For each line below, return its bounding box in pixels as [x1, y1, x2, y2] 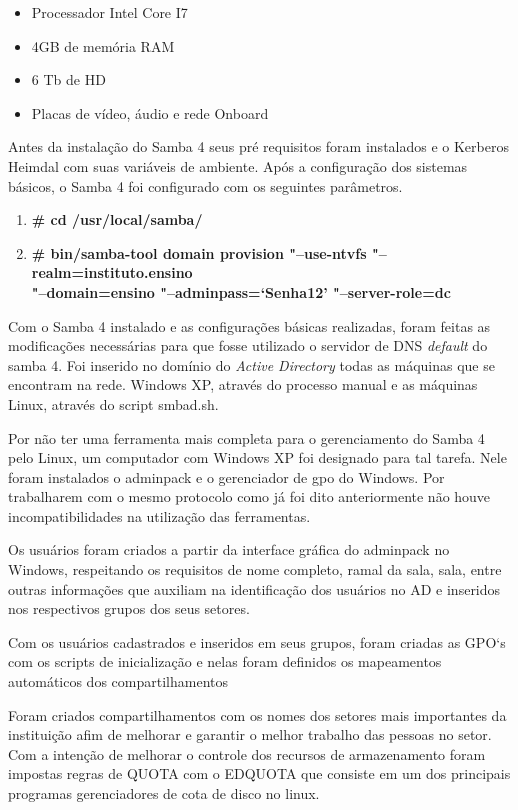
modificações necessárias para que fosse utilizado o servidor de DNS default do [8, 335, 488, 356]
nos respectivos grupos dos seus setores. [8, 598, 250, 619]
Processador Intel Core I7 [31, 2, 188, 22]
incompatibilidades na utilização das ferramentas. [8, 505, 311, 526]
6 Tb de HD [31, 69, 106, 90]
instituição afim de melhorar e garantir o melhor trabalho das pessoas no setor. [8, 724, 492, 745]
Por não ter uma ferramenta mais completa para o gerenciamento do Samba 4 [8, 427, 485, 448]
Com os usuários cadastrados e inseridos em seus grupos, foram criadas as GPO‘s [8, 631, 506, 652]
